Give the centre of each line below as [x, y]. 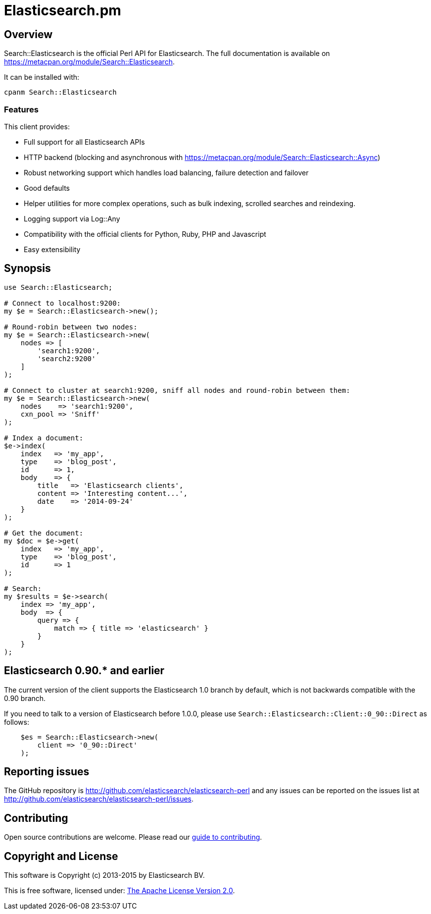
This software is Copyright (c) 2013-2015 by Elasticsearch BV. [104, 875]
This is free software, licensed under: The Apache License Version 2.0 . [120, 891]
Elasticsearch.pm [63, 10]
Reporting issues [47, 772]
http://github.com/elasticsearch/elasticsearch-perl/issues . [99, 799]
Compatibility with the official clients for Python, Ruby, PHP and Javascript [145, 234]
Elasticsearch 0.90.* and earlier [84, 671]
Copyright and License [61, 856]
